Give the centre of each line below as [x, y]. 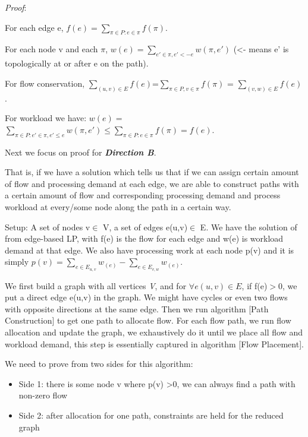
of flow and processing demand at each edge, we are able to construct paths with [152, 183]
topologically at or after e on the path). [77, 63]
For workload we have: [46, 118]
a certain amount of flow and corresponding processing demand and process [143, 195]
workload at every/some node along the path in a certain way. [118, 207]
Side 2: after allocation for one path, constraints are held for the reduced [151, 415]
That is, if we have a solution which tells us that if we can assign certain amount [152, 172]
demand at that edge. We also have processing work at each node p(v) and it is [150, 250]
